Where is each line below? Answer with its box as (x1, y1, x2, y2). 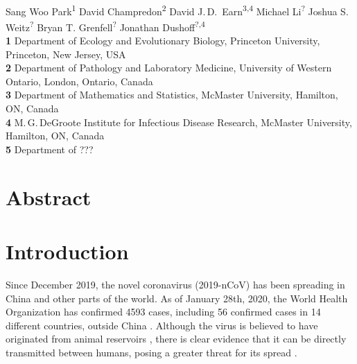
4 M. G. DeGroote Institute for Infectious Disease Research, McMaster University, (6, 114, 352, 129)
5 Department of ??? (6, 141, 94, 156)
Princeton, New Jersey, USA (6, 46, 126, 61)
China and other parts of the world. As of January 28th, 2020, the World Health (6, 291, 348, 305)
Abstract (6, 182, 92, 211)
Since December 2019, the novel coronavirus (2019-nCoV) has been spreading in (6, 277, 345, 291)
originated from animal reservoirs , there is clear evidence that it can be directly (6, 331, 347, 346)
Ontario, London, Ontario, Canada (6, 73, 153, 88)
